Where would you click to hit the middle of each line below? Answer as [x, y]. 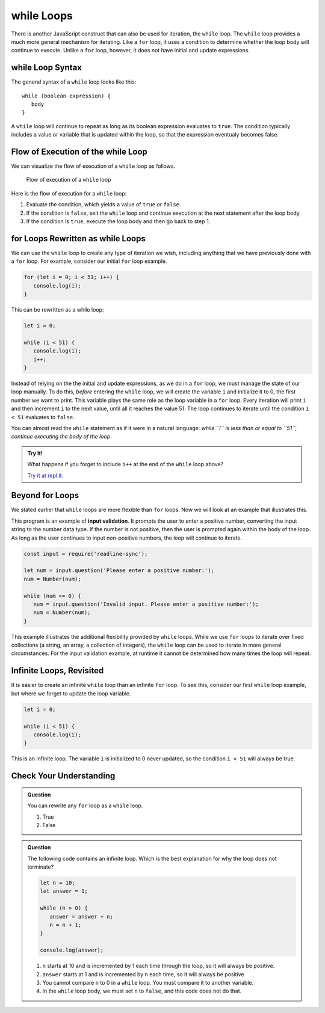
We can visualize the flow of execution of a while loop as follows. [93, 166]
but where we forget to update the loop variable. [71, 693]
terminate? [41, 867]
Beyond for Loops [45, 495]
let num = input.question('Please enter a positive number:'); [119, 571]
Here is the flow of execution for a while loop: [69, 193]
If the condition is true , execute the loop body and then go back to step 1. [118, 221]
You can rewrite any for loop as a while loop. [85, 805]
